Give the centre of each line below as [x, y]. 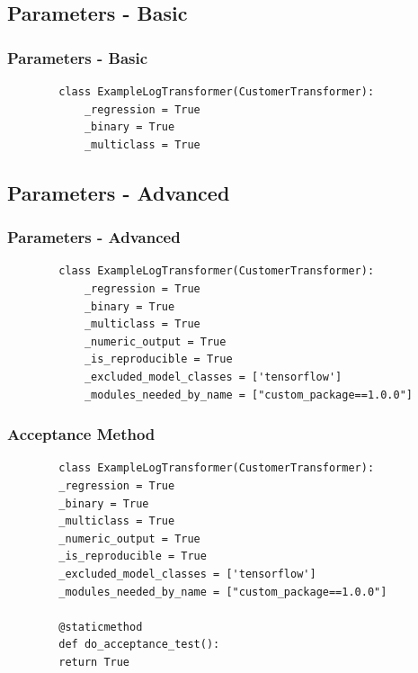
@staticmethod [101, 627]
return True [94, 662]
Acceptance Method [81, 434]
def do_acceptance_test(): [139, 645]
